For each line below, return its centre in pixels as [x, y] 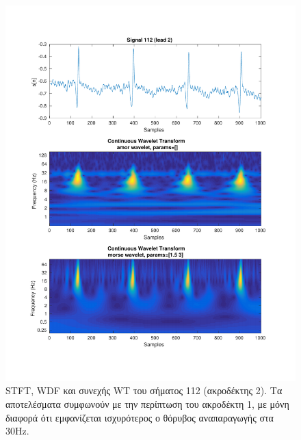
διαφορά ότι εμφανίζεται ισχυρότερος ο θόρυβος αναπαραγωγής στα [140, 417]
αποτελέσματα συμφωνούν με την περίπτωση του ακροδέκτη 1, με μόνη [147, 404]
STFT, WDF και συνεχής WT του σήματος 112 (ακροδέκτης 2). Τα [144, 390]
